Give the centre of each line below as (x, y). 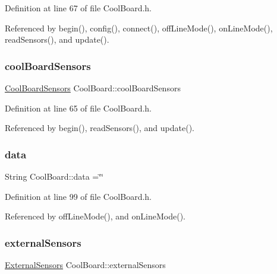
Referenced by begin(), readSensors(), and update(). (100, 128)
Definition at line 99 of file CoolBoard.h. (78, 196)
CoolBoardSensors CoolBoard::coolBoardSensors (93, 88)
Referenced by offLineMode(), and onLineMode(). (95, 216)
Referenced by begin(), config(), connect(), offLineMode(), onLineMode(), (139, 28)
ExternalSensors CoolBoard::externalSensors (85, 265)
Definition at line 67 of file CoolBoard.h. (78, 8)
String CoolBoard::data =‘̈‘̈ (54, 176)
